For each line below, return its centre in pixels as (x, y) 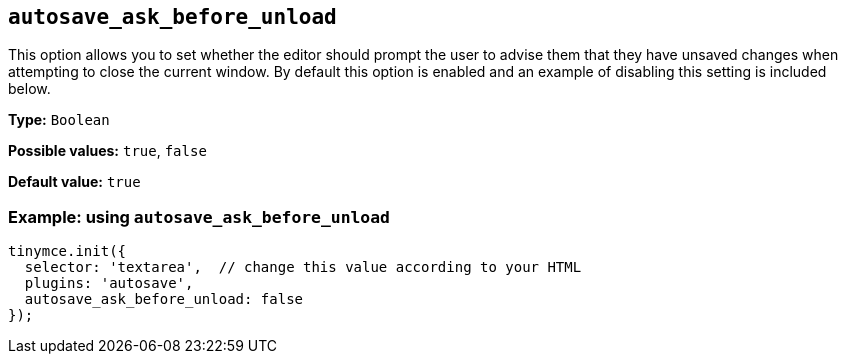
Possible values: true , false (107, 151)
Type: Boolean (59, 120)
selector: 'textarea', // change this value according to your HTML (303, 267)
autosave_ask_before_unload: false (164, 299)
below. (29, 89)
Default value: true (74, 182)
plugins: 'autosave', (109, 283)
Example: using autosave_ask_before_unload (199, 216)
